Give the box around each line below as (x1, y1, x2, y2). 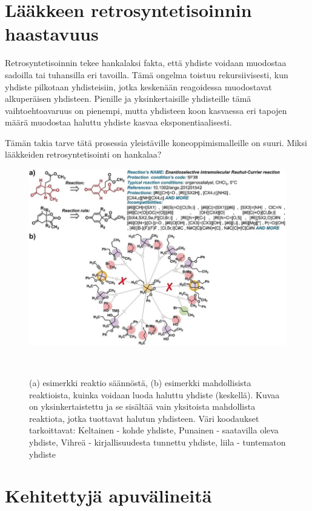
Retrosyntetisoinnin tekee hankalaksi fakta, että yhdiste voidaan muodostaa (5, 56, 287, 69)
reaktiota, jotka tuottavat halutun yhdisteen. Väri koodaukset (29, 412, 259, 424)
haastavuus (5, 21, 99, 46)
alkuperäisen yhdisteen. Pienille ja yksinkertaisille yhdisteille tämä (5, 92, 251, 105)
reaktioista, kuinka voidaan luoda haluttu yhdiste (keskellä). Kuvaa (29, 388, 280, 401)
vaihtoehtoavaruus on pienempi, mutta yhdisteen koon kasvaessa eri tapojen (5, 104, 287, 116)
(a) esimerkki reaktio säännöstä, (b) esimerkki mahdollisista (29, 376, 251, 389)
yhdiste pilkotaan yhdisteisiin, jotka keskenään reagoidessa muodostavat (5, 80, 272, 93)
